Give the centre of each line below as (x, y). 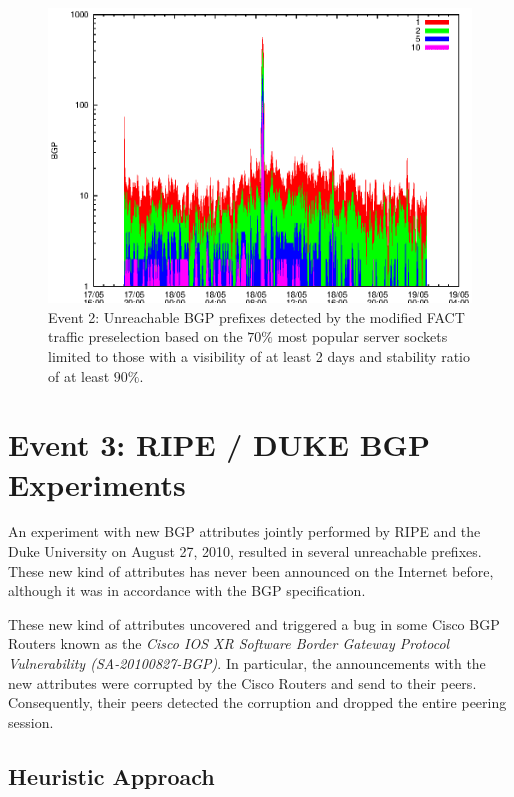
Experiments (97, 483)
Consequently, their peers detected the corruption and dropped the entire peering (257, 702)
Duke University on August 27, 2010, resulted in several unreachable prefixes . (245, 551)
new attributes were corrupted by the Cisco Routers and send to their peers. (242, 682)
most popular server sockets (362, 336)
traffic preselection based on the (145, 336)
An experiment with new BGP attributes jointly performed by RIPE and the (244, 531)
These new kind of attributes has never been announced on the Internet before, (251, 570)
